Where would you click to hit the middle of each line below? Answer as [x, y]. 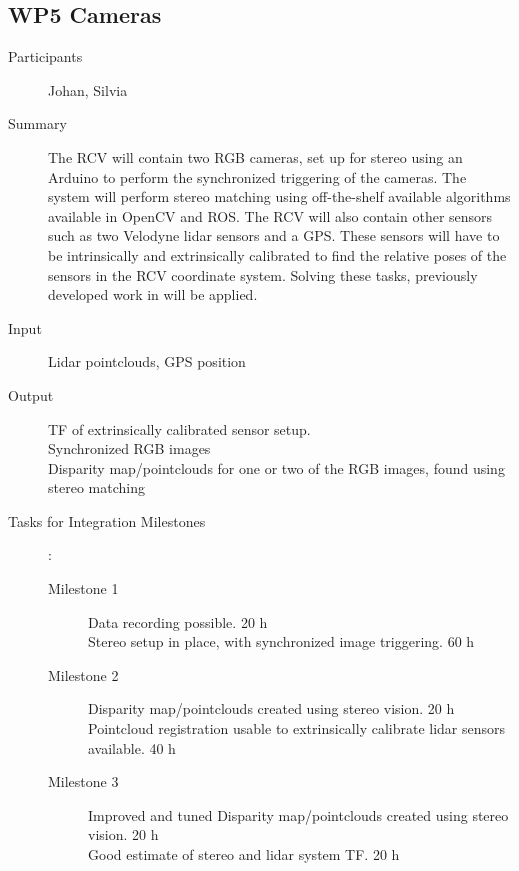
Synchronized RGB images [129, 448]
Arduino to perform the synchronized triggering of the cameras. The [257, 176]
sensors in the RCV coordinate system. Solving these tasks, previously [263, 274]
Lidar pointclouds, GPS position [147, 361]
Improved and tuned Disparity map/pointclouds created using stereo [298, 814]
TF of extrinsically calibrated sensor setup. [179, 428]
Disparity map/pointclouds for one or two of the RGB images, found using [276, 467]
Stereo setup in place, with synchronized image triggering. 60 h [281, 641]
